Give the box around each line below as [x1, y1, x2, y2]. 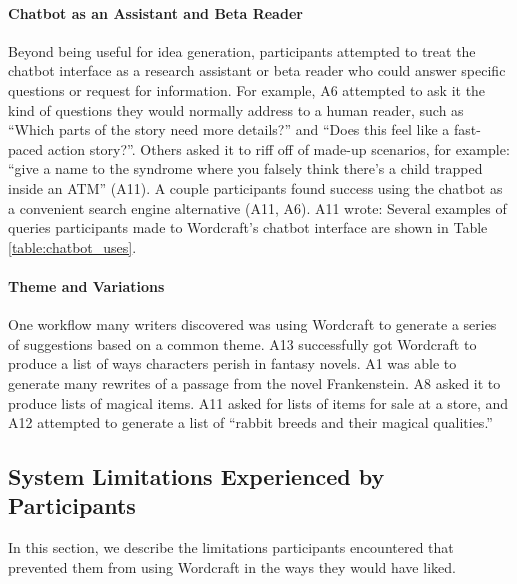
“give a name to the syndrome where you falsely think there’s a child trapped [8, 158, 483, 179]
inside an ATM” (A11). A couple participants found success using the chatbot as [8, 177, 503, 198]
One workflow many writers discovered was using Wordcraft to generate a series [8, 314, 497, 335]
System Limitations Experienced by [8, 461, 385, 492]
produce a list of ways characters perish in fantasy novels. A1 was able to [8, 353, 457, 374]
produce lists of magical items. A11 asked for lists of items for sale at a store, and [8, 392, 509, 413]
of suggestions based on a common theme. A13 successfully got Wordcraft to [8, 333, 477, 354]
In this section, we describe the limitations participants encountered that [8, 537, 454, 558]
